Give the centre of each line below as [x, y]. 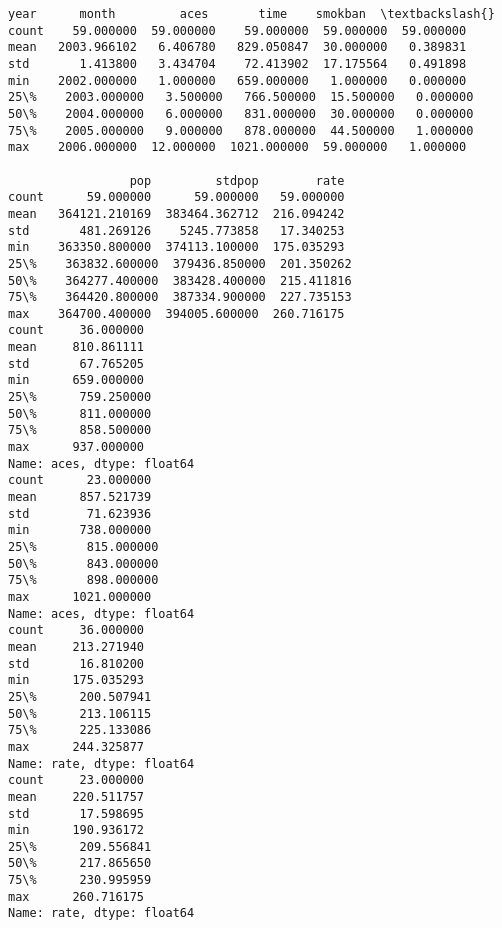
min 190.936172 [76, 830]
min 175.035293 [76, 680]
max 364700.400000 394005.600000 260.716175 [176, 313]
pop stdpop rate [237, 180]
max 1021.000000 [80, 596]
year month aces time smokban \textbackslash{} [251, 14]
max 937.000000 [76, 447]
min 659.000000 [76, 380]
